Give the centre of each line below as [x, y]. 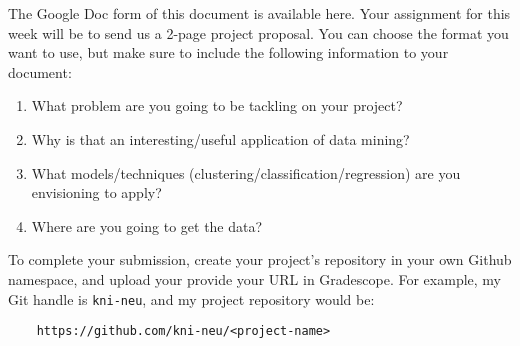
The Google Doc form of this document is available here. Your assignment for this [259, 13]
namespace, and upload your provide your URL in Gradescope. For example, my [254, 278]
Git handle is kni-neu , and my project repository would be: [191, 298]
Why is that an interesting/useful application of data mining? [220, 138]
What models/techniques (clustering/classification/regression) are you [246, 172]
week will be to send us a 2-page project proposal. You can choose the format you [258, 32]
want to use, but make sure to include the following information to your [228, 52]
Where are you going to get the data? [147, 225]
